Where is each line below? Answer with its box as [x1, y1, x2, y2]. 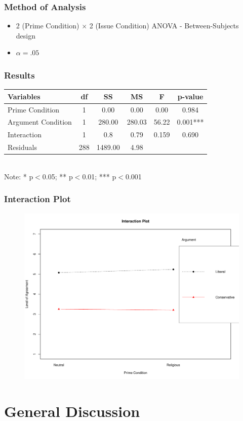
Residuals [8, 142, 37, 152]
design [16, 30, 35, 41]
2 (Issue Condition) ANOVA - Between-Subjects [89, 20, 239, 31]
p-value [177, 91, 204, 101]
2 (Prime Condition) [16, 20, 79, 31]
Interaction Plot [4, 193, 71, 205]
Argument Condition [8, 117, 72, 127]
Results [4, 68, 35, 81]
